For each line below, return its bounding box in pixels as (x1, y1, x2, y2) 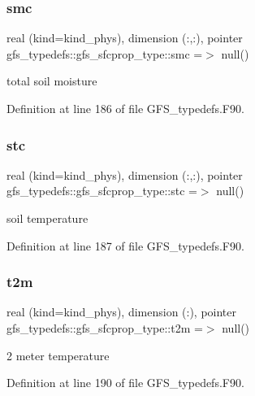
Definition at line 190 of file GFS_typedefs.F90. (6, 374, 244, 391)
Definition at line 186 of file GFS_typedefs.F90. (6, 100, 244, 116)
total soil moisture (6, 72, 97, 89)
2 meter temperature (6, 346, 110, 363)
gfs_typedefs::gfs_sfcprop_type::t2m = (6, 320, 203, 336)
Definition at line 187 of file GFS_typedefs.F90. (6, 237, 244, 254)
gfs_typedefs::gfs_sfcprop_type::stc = (6, 182, 197, 199)
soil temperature (6, 210, 89, 226)
